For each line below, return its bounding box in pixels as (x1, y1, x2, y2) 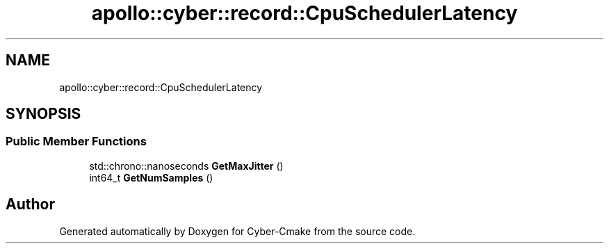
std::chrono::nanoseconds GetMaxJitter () (89, 159, 284, 172)
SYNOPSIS (6, 105, 81, 123)
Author (6, 195, 55, 214)
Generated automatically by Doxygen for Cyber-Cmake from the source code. (59, 225, 416, 237)
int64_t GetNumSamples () (89, 171, 213, 184)
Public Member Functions (6, 134, 147, 149)
